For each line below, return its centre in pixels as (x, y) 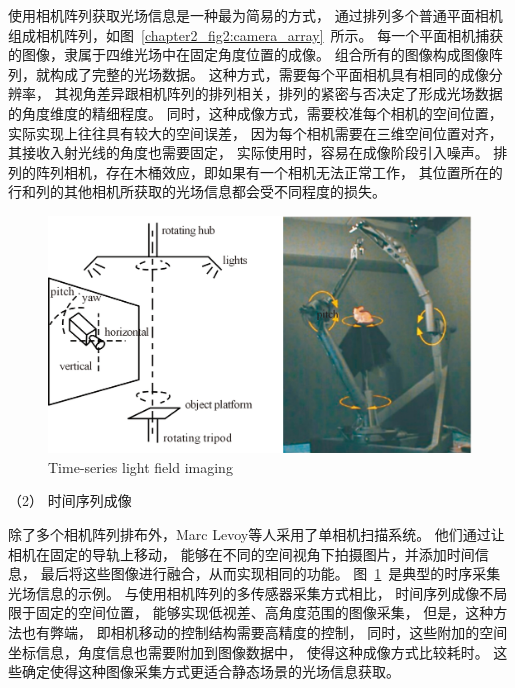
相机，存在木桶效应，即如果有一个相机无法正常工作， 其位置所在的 (283, 171)
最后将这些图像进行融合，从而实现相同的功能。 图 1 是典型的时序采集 (270, 573)
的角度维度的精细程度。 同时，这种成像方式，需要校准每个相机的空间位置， (255, 112)
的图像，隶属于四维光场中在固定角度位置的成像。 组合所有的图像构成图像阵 (255, 54)
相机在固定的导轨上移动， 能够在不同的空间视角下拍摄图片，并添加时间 (241, 553)
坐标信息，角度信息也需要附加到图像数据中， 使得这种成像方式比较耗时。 (248, 651)
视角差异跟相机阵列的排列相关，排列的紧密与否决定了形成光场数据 (285, 93)
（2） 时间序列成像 (70, 500)
